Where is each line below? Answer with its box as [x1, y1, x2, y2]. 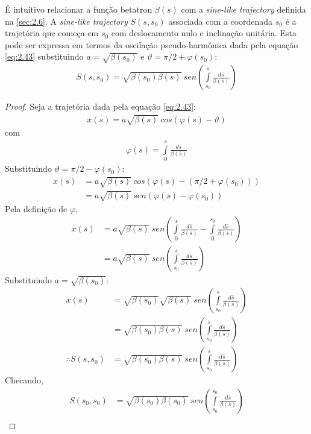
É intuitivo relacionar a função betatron [5, 3, 152, 15]
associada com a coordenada [168, 14, 273, 27]
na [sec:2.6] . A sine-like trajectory [5, 14, 128, 27]
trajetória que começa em [5, 27, 99, 39]
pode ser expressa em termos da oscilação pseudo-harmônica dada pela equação [5, 38, 298, 51]
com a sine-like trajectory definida [181, 3, 306, 15]
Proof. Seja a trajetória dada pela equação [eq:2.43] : [5, 100, 196, 113]
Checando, [5, 374, 43, 386]
